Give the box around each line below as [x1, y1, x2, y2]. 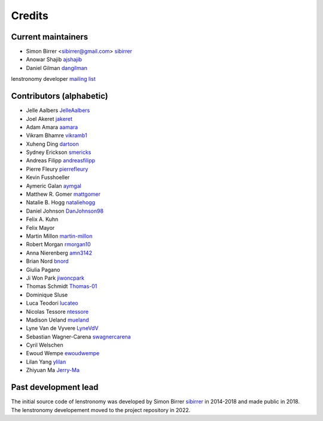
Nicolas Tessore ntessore [26, 308, 89, 315]
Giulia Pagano [26, 266, 60, 273]
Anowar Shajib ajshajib [26, 56, 83, 63]
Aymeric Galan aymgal [26, 182, 82, 189]
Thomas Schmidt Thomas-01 [26, 283, 97, 290]
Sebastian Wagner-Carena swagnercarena [26, 333, 131, 340]
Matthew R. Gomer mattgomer [26, 190, 101, 198]
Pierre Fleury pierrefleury [26, 165, 89, 172]
